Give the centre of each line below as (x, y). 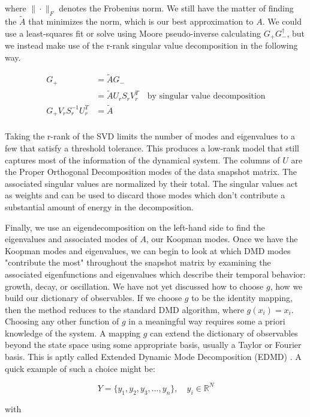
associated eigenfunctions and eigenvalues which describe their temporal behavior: (155, 274)
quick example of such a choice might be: (80, 368)
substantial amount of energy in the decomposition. (99, 206)
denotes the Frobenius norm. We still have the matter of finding (176, 8)
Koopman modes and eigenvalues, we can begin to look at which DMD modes (148, 250)
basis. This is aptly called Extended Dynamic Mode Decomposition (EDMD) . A (153, 357)
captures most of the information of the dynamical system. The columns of (142, 160)
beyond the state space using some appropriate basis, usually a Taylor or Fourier (153, 345)
